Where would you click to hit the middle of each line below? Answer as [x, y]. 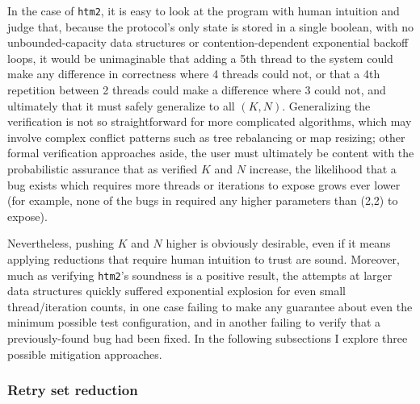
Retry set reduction [73, 390]
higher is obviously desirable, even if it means [278, 243]
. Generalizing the [326, 105]
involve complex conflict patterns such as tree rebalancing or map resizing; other [206, 137]
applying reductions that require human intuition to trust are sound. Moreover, [204, 258]
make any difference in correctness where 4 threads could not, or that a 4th [194, 74]
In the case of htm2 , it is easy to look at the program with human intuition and [204, 10]
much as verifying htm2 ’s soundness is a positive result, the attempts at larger [200, 275]
